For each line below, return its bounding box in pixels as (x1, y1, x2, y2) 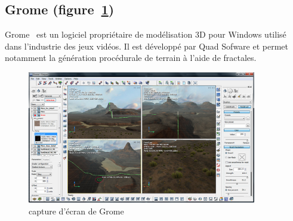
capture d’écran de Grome (29, 205, 124, 217)
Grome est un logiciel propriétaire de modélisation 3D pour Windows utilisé (5, 28, 286, 41)
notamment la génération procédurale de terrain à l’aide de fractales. (5, 51, 257, 64)
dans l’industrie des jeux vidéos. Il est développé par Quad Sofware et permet (5, 39, 288, 52)
